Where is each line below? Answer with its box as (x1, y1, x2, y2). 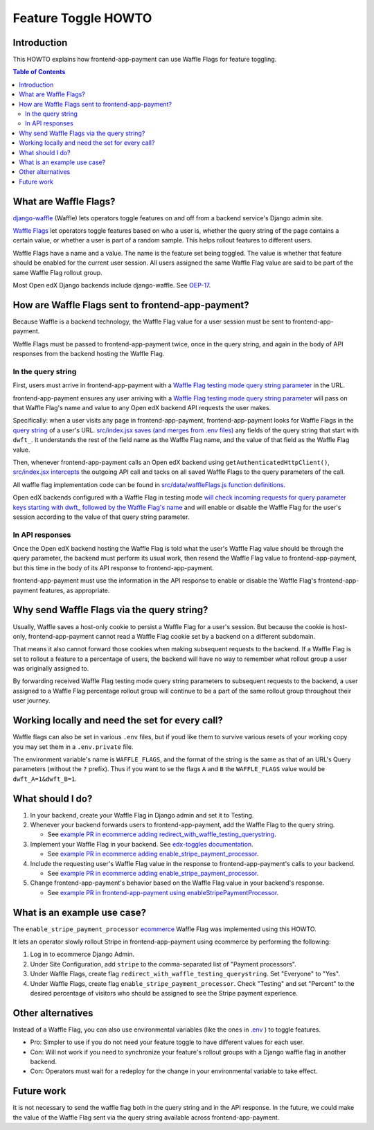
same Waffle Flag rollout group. (12, 268, 103, 276)
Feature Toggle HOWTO (12, 10, 152, 26)
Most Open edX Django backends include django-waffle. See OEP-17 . (12, 281, 211, 289)
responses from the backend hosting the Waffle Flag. (12, 350, 165, 358)
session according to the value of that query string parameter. (12, 513, 190, 521)
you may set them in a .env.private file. (12, 742, 134, 751)
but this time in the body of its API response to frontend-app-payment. (12, 563, 215, 572)
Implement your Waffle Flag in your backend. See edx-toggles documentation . (30, 840, 253, 848)
